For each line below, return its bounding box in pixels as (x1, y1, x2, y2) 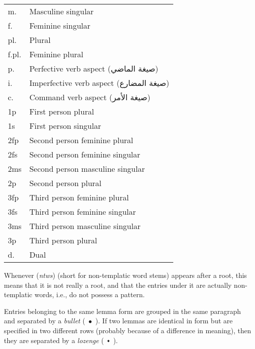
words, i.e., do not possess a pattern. (34, 289, 145, 300)
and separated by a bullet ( (4, 315, 85, 326)
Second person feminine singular (29, 149, 140, 160)
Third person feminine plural (29, 192, 129, 203)
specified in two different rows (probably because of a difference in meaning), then (4, 325, 252, 335)
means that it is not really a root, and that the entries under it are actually (4, 279, 232, 290)
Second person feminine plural (29, 134, 133, 146)
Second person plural (29, 177, 102, 189)
